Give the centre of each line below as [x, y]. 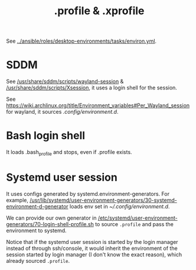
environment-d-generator [37, 206]
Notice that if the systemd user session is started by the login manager [92, 242]
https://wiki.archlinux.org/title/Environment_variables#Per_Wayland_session [98, 105]
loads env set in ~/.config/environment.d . [120, 206]
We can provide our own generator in [51, 218]
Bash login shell [46, 136]
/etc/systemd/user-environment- [138, 218]
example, [17, 200]
